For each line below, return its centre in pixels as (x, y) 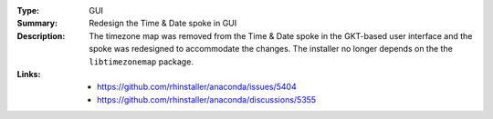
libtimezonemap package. (141, 61)
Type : (28, 10)
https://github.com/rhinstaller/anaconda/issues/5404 (197, 87)
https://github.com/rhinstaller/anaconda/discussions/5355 (207, 99)
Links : (29, 74)
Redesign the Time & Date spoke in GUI (163, 24)
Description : (41, 35)
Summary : (37, 24)
